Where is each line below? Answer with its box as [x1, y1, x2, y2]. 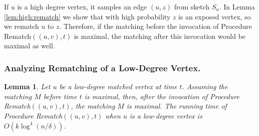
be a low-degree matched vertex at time [59, 81, 177, 92]
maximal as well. [4, 40, 55, 51]
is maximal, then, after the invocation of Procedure [84, 91, 240, 101]
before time [43, 91, 77, 101]
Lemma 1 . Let [4, 81, 50, 92]
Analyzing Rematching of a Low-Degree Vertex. [4, 61, 201, 74]
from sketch [174, 1, 210, 11]
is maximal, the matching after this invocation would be [74, 30, 246, 41]
